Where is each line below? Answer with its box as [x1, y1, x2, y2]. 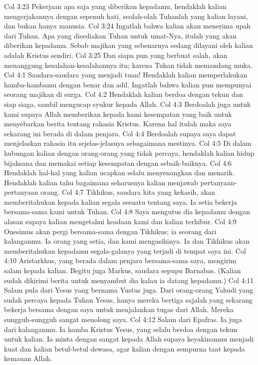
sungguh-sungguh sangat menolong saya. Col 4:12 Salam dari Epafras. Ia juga [4, 314, 242, 324]
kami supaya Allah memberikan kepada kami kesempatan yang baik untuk [4, 108, 232, 119]
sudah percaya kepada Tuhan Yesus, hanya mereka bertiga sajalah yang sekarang [4, 294, 253, 305]
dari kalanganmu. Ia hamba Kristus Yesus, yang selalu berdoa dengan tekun [4, 324, 238, 334]
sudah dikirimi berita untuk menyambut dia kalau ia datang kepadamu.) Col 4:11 [4, 275, 254, 285]
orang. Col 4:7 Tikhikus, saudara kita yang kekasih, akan [40, 187, 216, 197]
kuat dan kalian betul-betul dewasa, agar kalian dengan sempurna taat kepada [4, 343, 245, 354]
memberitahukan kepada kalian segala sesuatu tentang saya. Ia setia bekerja [4, 196, 238, 207]
